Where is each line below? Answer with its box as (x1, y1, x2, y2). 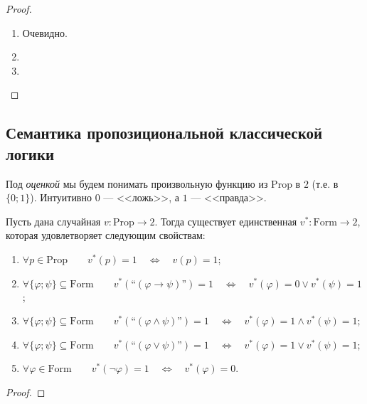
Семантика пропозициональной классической (6, 122, 323, 144)
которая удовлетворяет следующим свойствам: (6, 228, 206, 243)
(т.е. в (312, 176, 339, 191)
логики (6, 142, 55, 164)
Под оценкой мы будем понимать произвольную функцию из (6, 176, 268, 191)
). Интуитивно (30, 190, 92, 205)
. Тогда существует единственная (154, 213, 297, 228)
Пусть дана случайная (6, 213, 101, 228)
